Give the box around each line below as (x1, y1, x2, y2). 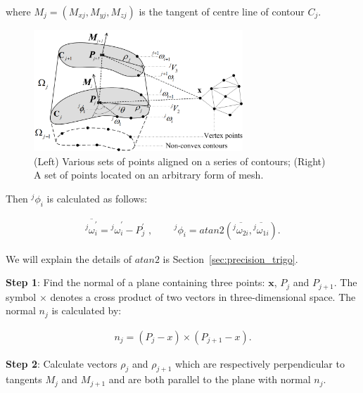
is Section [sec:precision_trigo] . (163, 251, 298, 266)
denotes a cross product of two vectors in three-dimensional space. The (50, 289, 356, 304)
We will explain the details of (6, 251, 132, 266)
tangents (6, 372, 42, 387)
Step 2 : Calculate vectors (6, 356, 117, 371)
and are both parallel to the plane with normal (108, 372, 311, 387)
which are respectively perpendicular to (174, 356, 345, 371)
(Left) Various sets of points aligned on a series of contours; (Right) (34, 153, 326, 168)
